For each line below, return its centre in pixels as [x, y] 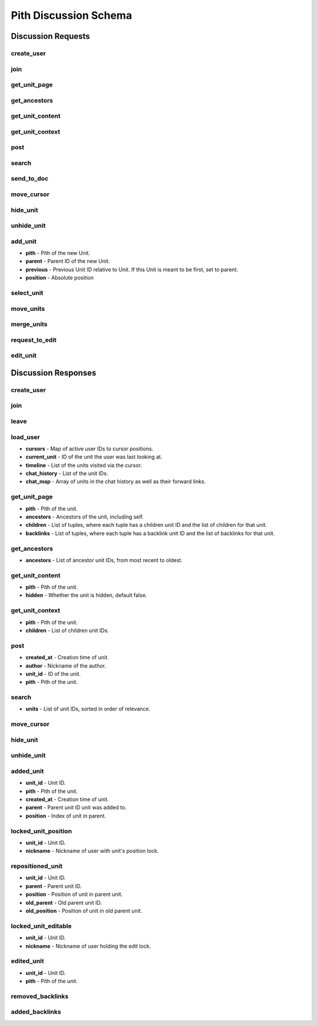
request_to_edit [34, 340]
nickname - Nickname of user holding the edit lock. [88, 946]
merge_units [29, 324]
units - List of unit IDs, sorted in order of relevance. [88, 709]
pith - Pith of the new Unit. [58, 253]
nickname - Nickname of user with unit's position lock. [92, 851]
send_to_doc [30, 178]
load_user [26, 437]
